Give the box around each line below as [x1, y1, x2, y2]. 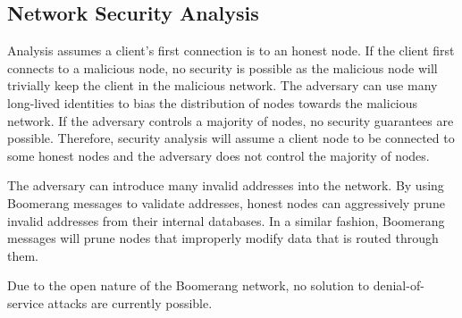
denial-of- [373, 276, 424, 295]
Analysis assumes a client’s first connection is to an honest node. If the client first [7, 41, 455, 60]
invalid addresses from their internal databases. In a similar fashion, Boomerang [7, 211, 445, 230]
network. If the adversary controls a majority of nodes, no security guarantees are [7, 111, 454, 130]
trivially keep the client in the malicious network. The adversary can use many [7, 76, 438, 95]
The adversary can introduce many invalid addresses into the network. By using [7, 176, 444, 195]
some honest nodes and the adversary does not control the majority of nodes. [7, 146, 430, 164]
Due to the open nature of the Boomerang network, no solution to [7, 276, 370, 295]
